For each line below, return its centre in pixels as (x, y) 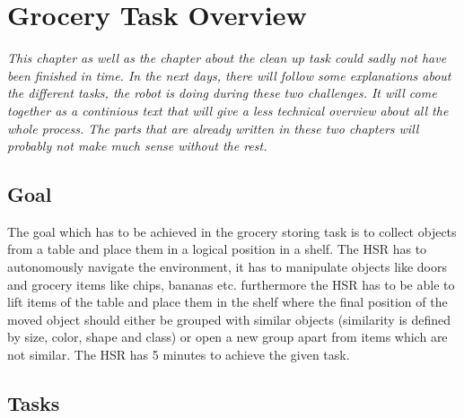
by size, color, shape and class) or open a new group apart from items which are (228, 337)
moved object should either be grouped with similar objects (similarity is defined (229, 319)
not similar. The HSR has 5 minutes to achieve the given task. (179, 355)
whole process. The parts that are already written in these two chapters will (213, 128)
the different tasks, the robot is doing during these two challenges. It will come (222, 93)
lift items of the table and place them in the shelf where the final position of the (228, 302)
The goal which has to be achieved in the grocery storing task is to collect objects (232, 231)
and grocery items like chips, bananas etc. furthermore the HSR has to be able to (231, 284)
